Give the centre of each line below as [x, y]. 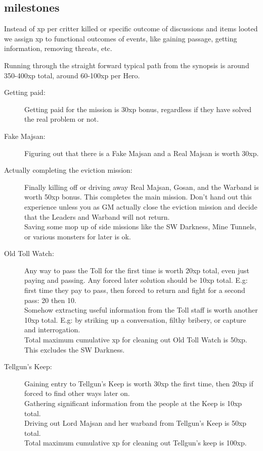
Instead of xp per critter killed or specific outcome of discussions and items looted [131, 29]
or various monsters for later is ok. [78, 236]
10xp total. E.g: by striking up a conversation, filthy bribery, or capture [135, 319]
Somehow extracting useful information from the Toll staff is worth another [141, 310]
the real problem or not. [62, 119]
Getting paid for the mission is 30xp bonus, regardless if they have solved [138, 109]
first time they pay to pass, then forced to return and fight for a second [135, 290]
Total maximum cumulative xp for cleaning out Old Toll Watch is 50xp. [136, 340]
